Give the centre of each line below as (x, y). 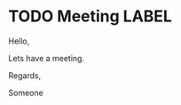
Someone (26, 93)
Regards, (25, 75)
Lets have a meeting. (47, 58)
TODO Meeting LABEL (90, 16)
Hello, (19, 41)
